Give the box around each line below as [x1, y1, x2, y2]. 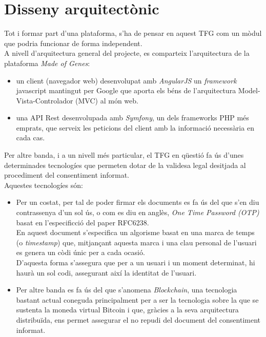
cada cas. [16, 132, 45, 143]
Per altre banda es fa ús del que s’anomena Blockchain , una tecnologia [16, 284, 237, 295]
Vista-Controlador [16, 95, 73, 106]
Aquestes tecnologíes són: [4, 179, 83, 190]
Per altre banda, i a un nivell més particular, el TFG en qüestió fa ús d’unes [4, 150, 244, 160]
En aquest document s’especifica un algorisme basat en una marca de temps [16, 227, 255, 238]
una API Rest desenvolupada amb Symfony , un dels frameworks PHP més [16, 112, 249, 123]
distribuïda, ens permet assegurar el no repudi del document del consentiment [16, 314, 260, 325]
